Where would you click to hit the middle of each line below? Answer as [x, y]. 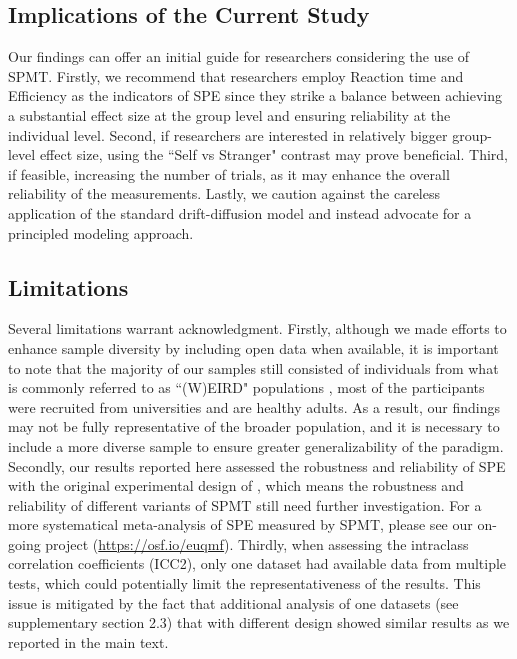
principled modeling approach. [101, 232]
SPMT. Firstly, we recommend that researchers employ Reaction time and [236, 75]
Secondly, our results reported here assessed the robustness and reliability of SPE [257, 465]
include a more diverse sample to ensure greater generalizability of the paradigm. [256, 445]
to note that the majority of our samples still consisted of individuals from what [253, 367]
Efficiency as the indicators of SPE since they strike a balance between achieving [255, 95]
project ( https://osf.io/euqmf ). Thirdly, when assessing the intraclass [257, 543]
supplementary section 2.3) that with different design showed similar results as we [259, 622]
